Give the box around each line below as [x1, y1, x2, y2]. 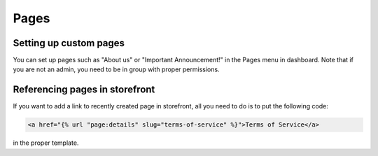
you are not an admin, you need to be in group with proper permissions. [13, 65, 220, 73]
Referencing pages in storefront [13, 84, 155, 96]
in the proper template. [13, 139, 79, 147]
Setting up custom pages [13, 37, 125, 49]
